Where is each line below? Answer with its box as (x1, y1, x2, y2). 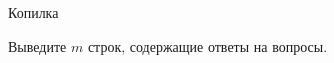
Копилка (8, 2, 59, 22)
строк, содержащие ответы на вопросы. (87, 35, 328, 56)
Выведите (8, 35, 67, 56)
